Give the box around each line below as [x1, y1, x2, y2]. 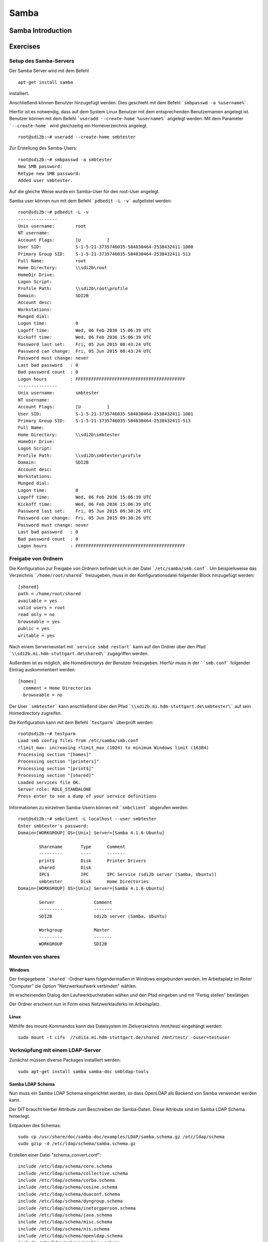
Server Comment [39, 899, 113, 905]
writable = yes [18, 632, 55, 638]
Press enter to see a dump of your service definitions [18, 793, 157, 799]
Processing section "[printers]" [18, 759, 99, 765]
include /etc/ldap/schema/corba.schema [18, 1177, 115, 1183]
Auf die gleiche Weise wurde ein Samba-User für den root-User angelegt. [9, 189, 160, 195]
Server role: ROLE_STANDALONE [18, 786, 92, 792]
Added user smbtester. [18, 178, 73, 183]
